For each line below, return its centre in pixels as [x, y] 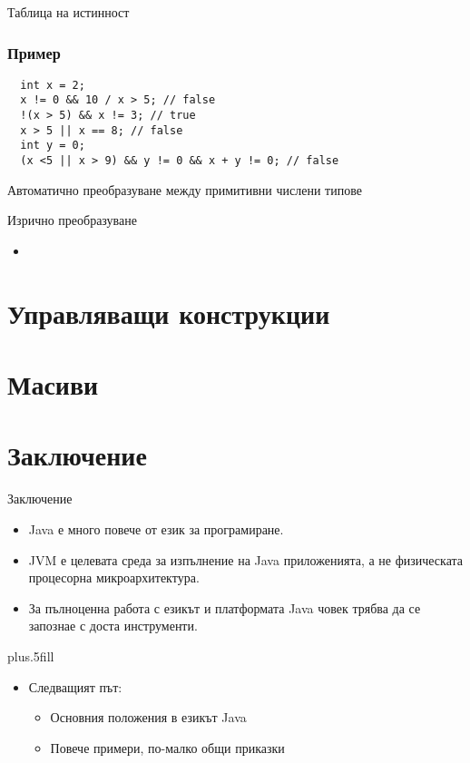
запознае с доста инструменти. [113, 626]
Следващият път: [75, 686]
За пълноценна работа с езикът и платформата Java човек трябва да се [225, 607]
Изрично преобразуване [72, 220]
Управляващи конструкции [169, 313]
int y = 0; [53, 146]
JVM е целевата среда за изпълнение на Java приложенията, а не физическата [246, 559]
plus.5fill [31, 655]
